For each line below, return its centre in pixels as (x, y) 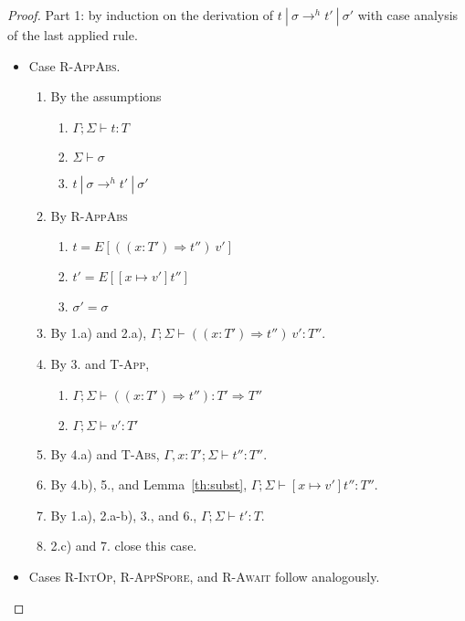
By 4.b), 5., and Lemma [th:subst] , (149, 484)
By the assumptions (106, 96)
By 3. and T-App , (100, 363)
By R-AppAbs (89, 215)
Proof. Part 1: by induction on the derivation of (141, 15)
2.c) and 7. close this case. (124, 546)
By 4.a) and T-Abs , (105, 453)
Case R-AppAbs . (74, 65)
